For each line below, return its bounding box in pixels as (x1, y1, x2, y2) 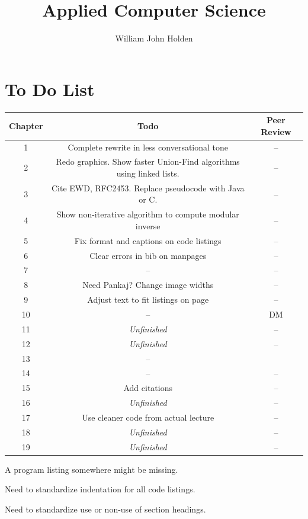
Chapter (9, 119, 43, 132)
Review (261, 125, 291, 137)
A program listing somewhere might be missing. (5, 463, 178, 475)
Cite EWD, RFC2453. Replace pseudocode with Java (51, 181, 245, 194)
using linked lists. (116, 167, 179, 180)
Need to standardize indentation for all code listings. (5, 483, 195, 495)
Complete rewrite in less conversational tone (68, 140, 229, 153)
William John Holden (115, 32, 193, 44)
